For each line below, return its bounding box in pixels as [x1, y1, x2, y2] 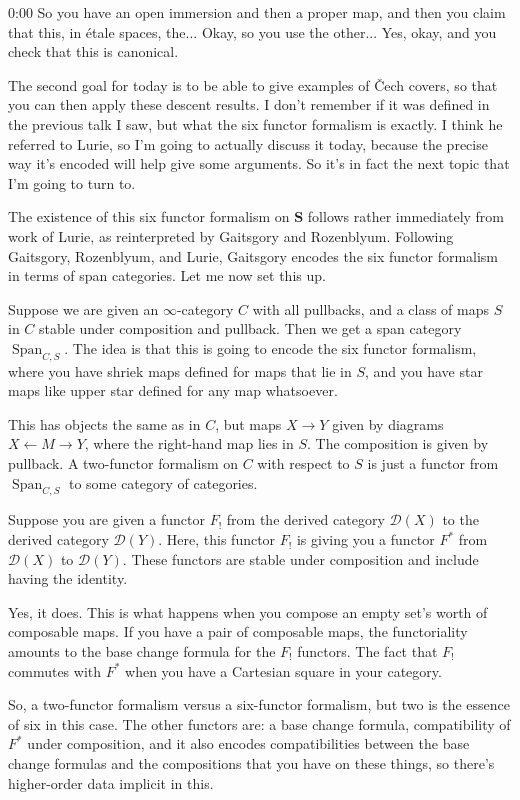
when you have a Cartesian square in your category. [125, 660, 442, 681]
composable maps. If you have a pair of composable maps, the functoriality [8, 621, 468, 642]
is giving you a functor [296, 529, 435, 550]
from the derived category [226, 509, 385, 530]
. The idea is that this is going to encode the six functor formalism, [64, 337, 477, 358]
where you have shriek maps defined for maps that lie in [8, 360, 352, 381]
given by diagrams [332, 413, 444, 434]
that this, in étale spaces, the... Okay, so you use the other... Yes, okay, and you [8, 21, 497, 42]
